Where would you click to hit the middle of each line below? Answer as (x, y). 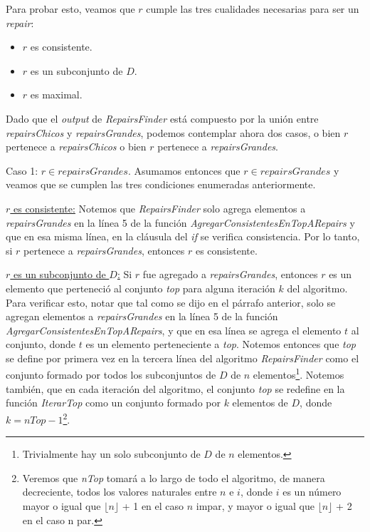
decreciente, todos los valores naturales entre (120, 492)
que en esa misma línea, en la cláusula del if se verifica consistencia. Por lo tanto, (183, 236)
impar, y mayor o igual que (255, 505)
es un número (312, 492)
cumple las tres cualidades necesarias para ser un (253, 9)
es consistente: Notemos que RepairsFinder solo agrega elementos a (159, 208)
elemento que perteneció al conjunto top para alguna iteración (141, 288)
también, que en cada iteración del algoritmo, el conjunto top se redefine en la (175, 388)
